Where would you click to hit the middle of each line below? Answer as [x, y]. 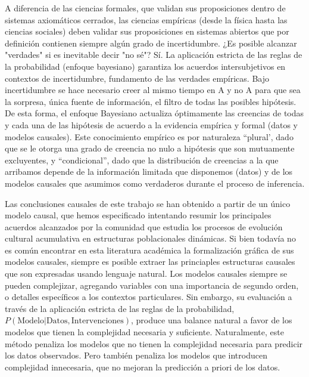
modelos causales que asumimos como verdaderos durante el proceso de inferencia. [155, 183]
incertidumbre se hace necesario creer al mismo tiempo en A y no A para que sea [153, 90]
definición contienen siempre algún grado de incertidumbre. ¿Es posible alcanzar [151, 43]
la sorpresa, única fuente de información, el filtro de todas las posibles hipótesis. [151, 101]
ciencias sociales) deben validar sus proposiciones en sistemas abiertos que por [147, 31]
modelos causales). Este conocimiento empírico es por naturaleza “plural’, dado [149, 136]
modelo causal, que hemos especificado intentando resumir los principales [138, 215]
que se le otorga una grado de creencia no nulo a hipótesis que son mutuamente [150, 148]
